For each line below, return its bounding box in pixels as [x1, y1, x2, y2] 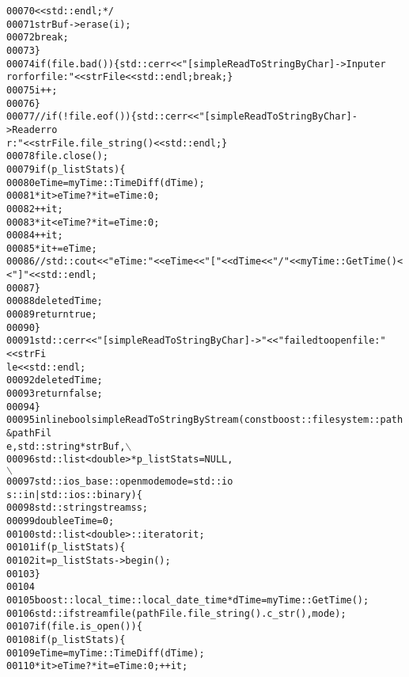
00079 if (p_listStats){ [6, 163, 126, 175]
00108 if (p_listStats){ [6, 633, 126, 645]
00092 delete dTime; [6, 375, 103, 386]
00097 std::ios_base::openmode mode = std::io [6, 475, 233, 487]
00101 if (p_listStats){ [6, 542, 126, 553]
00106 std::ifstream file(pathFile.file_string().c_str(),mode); [6, 607, 347, 619]
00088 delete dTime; [6, 295, 103, 307]
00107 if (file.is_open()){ [6, 621, 142, 633]
